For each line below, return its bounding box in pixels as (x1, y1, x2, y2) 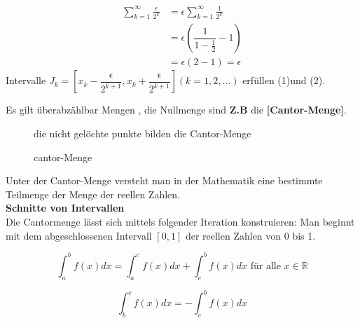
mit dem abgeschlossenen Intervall (6, 228, 152, 242)
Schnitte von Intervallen (6, 200, 125, 215)
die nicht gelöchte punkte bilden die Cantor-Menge (34, 126, 251, 141)
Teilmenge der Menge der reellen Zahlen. (6, 186, 180, 201)
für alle (250, 261, 281, 271)
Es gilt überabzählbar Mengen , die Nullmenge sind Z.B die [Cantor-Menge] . (6, 102, 347, 117)
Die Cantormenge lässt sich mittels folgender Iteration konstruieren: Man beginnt (6, 214, 355, 229)
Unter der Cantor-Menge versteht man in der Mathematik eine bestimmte (6, 173, 323, 188)
